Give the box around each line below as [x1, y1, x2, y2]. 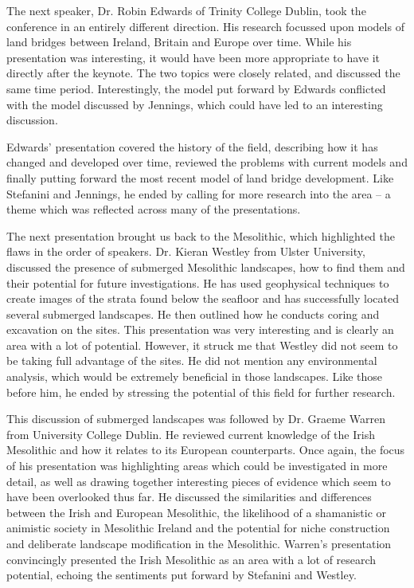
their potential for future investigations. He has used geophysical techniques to [6, 274, 389, 291]
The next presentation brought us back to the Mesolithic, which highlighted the [6, 227, 395, 244]
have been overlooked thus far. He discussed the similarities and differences [6, 488, 372, 505]
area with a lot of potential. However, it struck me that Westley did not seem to [6, 336, 398, 353]
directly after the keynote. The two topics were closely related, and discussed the [6, 65, 400, 81]
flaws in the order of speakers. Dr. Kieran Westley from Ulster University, [6, 243, 365, 260]
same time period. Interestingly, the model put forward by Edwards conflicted [6, 80, 386, 96]
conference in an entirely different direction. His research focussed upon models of [6, 18, 404, 34]
